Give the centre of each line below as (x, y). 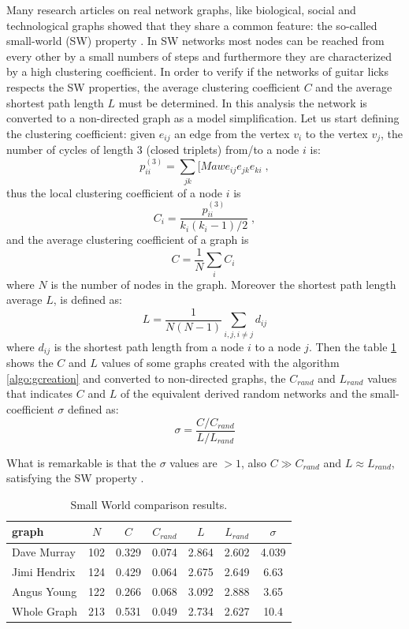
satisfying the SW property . (75, 478)
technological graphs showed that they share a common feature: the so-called (192, 25)
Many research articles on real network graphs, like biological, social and (181, 9)
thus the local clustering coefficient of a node (114, 192)
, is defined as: (88, 300)
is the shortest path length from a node (149, 346)
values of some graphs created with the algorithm (220, 363)
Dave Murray (44, 552)
